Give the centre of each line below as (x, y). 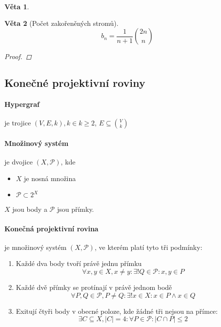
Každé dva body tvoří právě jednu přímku (79, 263)
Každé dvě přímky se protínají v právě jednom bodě (94, 287)
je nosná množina (50, 178)
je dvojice (19, 162)
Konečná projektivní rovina (51, 228)
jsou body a (30, 209)
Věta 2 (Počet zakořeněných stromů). (61, 23)
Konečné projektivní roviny (75, 83)
